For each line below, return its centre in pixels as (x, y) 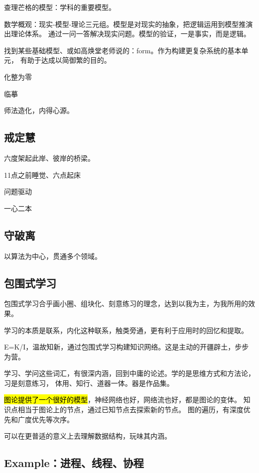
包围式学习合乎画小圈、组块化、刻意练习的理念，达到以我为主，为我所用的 (126, 303)
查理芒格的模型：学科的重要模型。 (60, 7)
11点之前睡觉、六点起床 (42, 175)
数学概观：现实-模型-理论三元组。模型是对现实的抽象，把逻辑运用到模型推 (125, 24)
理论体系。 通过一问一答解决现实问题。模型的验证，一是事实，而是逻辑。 (130, 34)
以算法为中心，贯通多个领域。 (53, 256)
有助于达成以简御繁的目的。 (65, 60)
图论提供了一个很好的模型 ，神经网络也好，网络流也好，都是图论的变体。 (123, 400)
